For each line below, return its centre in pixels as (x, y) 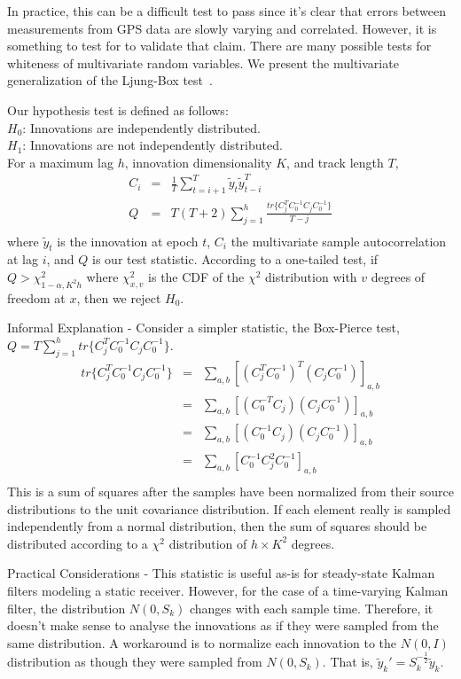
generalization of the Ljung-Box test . (110, 80)
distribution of (208, 543)
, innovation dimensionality (198, 162)
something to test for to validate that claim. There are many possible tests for (219, 46)
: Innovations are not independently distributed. (152, 145)
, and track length (335, 162)
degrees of (398, 277)
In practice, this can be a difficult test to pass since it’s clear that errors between (227, 11)
